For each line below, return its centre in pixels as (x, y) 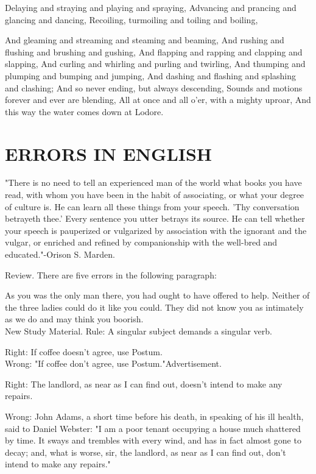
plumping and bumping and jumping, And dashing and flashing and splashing (150, 75)
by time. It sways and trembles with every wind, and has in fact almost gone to (153, 440)
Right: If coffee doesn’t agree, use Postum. (84, 351)
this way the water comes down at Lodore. (84, 111)
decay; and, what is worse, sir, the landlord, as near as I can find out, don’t (146, 452)
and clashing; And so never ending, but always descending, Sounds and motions (154, 87)
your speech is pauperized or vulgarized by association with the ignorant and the (156, 230)
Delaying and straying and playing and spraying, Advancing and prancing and (151, 7)
